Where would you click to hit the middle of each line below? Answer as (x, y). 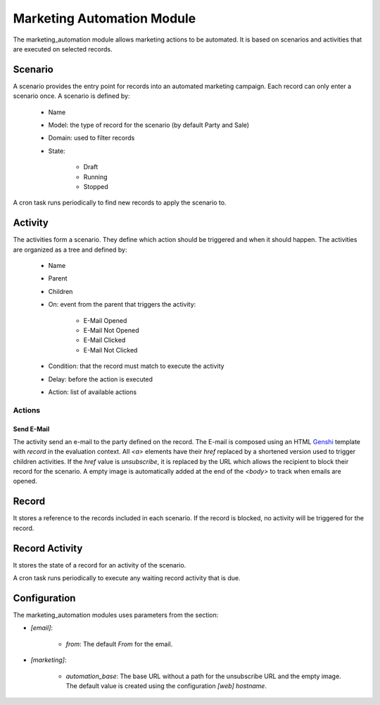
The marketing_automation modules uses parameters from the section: (116, 615)
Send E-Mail (31, 429)
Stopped (96, 186)
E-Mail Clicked (104, 340)
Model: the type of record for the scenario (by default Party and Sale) (149, 125)
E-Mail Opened (105, 320)
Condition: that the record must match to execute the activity (136, 366)
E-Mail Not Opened (111, 330)
